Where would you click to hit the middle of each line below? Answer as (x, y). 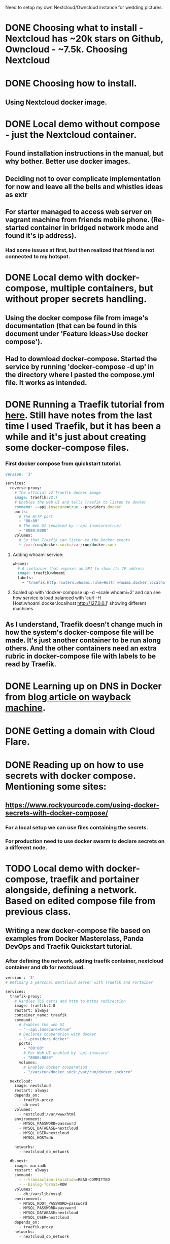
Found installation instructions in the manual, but (84, 154)
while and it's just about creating (76, 437)
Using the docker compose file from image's (77, 318)
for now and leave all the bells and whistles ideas (84, 187)
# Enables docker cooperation (55, 1067)
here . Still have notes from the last (79, 415)
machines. (23, 609)
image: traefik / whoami (41, 573)
